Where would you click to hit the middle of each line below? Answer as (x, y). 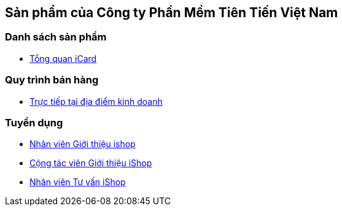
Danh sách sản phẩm (56, 37)
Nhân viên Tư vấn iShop (78, 182)
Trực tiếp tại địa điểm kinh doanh (96, 101)
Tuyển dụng (34, 122)
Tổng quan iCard (63, 58)
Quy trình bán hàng (52, 80)
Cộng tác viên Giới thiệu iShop (91, 163)
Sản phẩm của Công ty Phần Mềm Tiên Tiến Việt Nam (172, 13)
